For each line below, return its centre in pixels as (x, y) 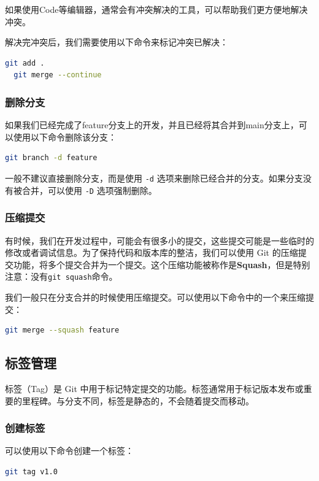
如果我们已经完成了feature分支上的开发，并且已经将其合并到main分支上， (152, 125)
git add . (25, 63)
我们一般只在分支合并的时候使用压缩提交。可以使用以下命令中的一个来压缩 (155, 297)
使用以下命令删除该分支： (65, 137)
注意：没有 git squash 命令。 (61, 276)
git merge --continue (58, 75)
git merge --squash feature (62, 330)
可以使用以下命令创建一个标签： (69, 451)
